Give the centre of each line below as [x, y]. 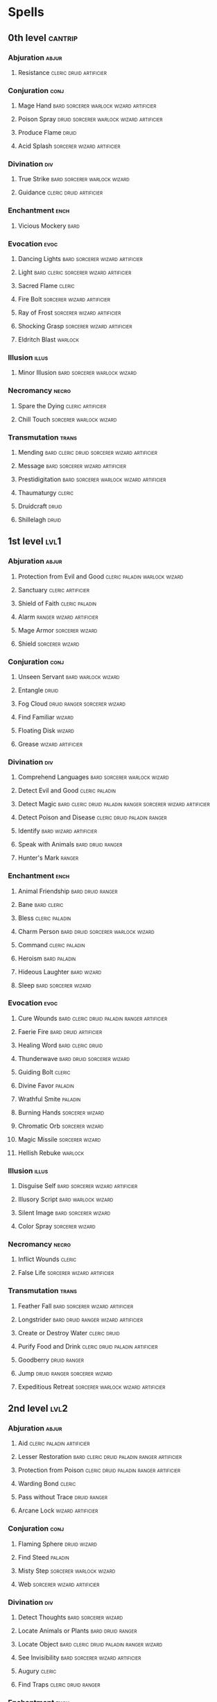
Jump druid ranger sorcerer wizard [65, 1373]
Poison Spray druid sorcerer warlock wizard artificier [90, 119]
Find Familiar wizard [45, 717]
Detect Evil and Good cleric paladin [67, 791]
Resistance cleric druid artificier [62, 72]
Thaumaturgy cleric [46, 492]
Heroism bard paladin [47, 958]
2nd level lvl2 [38, 1409]
